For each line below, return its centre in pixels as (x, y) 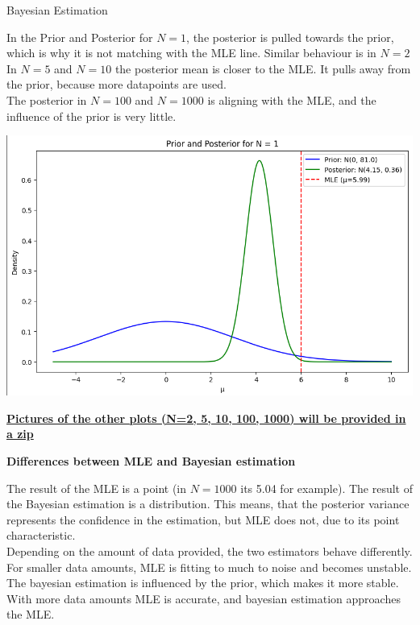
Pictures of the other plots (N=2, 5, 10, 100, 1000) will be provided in (206, 418)
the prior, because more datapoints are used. (116, 84)
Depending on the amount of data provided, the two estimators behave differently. (210, 551)
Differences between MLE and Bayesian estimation (151, 461)
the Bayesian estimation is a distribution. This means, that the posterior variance (208, 504)
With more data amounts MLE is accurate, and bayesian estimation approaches (204, 598)
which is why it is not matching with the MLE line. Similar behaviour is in (191, 53)
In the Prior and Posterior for (80, 37)
